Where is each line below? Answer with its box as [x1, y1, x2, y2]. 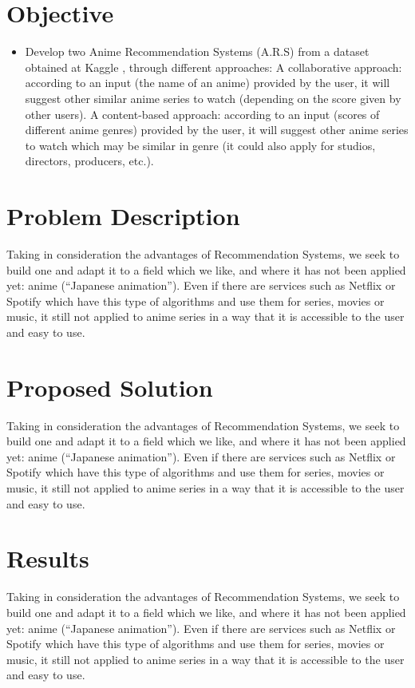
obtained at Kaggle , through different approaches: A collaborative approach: [25, 58, 402, 75]
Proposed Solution [6, 370, 213, 403]
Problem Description [6, 200, 240, 232]
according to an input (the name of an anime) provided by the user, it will [25, 74, 390, 91]
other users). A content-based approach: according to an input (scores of [25, 105, 380, 122]
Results [6, 542, 89, 575]
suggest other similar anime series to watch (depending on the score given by [25, 89, 401, 106]
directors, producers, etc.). [25, 152, 154, 169]
